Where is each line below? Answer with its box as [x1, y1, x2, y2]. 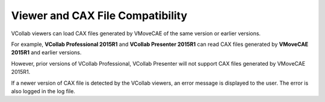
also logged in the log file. [11, 87, 75, 95]
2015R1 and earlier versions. [11, 49, 82, 56]
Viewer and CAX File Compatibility [11, 9, 188, 22]
